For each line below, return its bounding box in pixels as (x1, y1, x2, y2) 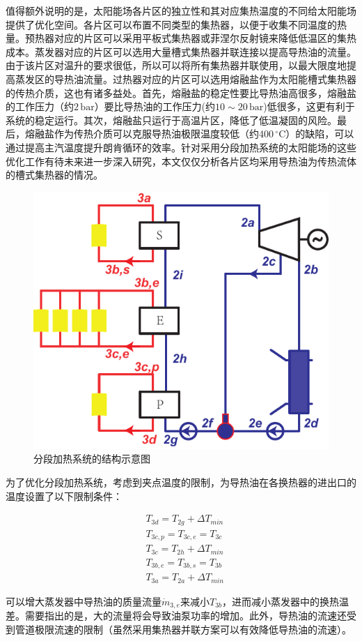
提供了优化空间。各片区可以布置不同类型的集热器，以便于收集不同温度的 (6, 17, 337, 31)
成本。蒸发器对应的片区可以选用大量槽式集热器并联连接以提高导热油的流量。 (6, 44, 356, 59)
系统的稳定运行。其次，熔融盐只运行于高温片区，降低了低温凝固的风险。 (6, 112, 337, 127)
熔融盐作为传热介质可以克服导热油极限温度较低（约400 (24, 126, 274, 141)
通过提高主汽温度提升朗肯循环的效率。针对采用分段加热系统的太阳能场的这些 (6, 139, 356, 154)
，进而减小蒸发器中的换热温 (222, 594, 349, 608)
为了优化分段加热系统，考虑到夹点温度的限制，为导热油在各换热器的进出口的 (6, 475, 356, 490)
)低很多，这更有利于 (263, 99, 355, 114)
